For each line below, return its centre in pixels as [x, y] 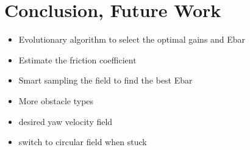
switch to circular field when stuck [83, 142]
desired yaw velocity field [66, 121]
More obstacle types [56, 100]
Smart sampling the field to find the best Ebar [105, 80]
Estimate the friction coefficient [77, 59]
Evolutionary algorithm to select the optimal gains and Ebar [132, 39]
